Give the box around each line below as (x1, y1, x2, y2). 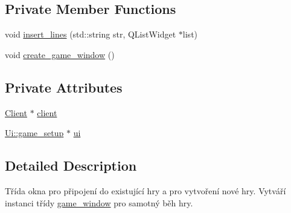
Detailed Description (5, 156, 137, 175)
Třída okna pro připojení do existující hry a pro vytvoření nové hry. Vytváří (5, 184, 286, 197)
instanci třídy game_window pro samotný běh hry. (5, 196, 193, 209)
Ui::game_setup (5, 126, 64, 139)
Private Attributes (5, 77, 123, 96)
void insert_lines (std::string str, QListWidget (5, 28, 176, 41)
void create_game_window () (5, 48, 115, 61)
